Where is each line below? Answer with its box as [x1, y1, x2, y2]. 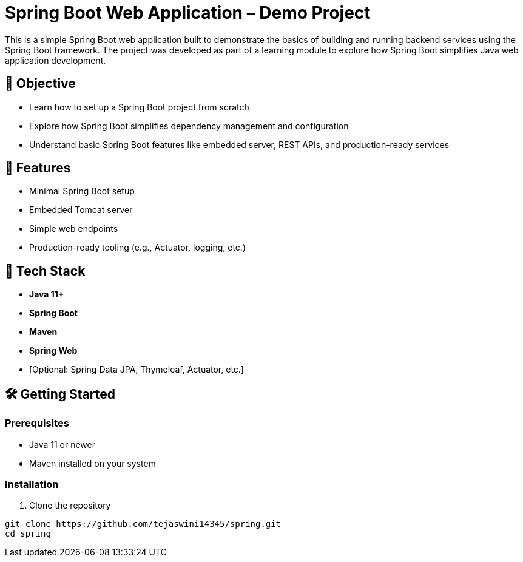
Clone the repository [29, 500, 111, 511]
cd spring [5, 529, 51, 539]
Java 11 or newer [29, 439, 95, 450]
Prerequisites [5, 417, 69, 430]
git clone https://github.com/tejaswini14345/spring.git [5, 519, 282, 529]
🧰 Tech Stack [5, 263, 86, 279]
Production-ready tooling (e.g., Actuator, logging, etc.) [29, 242, 246, 253]
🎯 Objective [5, 76, 76, 92]
